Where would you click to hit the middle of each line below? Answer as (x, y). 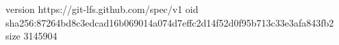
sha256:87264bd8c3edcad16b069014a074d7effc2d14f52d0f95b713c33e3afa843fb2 (170, 22)
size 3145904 (32, 36)
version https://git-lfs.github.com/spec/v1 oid (102, 9)
